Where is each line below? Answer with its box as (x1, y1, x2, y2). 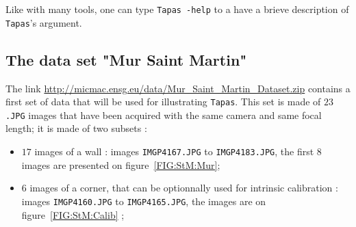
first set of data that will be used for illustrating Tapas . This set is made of (5, 94, 321, 109)
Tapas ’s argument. (5, 15, 82, 29)
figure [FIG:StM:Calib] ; (21, 207, 125, 222)
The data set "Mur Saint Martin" (5, 49, 247, 70)
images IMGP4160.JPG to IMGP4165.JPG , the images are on (21, 193, 266, 208)
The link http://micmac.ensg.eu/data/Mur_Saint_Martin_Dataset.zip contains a (5, 81, 351, 95)
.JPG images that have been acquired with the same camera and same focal (5, 107, 322, 122)
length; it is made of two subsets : (5, 121, 147, 135)
